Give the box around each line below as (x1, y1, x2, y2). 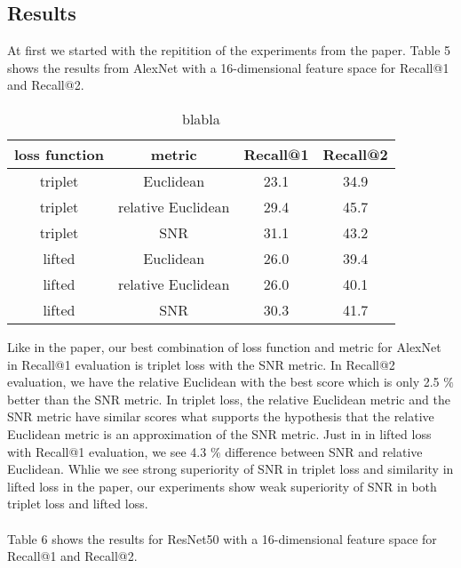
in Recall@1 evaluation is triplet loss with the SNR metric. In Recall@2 (7, 355, 395, 373)
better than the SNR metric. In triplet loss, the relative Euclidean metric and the (7, 389, 450, 408)
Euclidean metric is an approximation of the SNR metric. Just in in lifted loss (7, 424, 432, 443)
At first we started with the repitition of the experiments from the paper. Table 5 (7, 41, 451, 60)
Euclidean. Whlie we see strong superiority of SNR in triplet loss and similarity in (7, 460, 454, 478)
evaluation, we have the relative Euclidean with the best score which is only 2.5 (7, 372, 440, 391)
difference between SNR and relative (225, 442, 423, 460)
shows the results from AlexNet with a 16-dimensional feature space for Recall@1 (7, 58, 449, 76)
